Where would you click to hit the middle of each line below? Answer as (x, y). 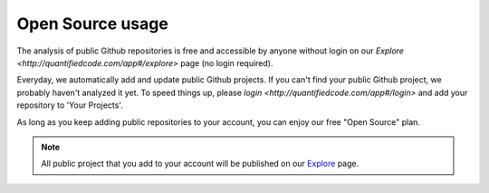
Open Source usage (93, 24)
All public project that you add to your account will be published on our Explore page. (200, 164)
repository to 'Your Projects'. (70, 105)
